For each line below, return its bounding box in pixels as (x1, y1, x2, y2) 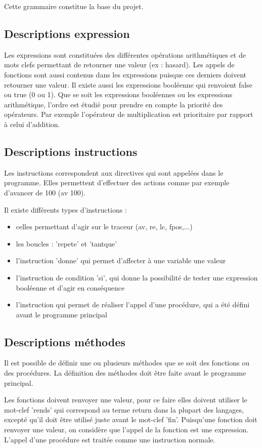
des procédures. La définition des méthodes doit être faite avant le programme (4, 368, 246, 378)
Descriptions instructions (4, 143, 138, 159)
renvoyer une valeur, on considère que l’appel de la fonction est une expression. (4, 424, 249, 435)
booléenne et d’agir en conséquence (16, 282, 125, 293)
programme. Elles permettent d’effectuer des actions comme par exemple (4, 177, 230, 188)
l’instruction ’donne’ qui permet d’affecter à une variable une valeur (16, 255, 226, 266)
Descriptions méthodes (4, 334, 125, 349)
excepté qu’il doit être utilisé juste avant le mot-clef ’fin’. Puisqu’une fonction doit (4, 414, 257, 425)
